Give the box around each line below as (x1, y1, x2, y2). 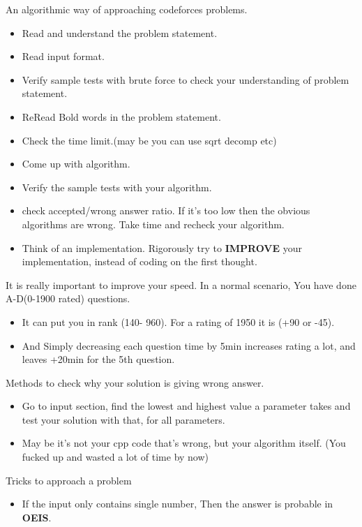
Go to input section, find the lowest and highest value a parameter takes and (22, 399, 351, 413)
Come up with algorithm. (22, 156, 130, 171)
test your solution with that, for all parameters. (22, 412, 225, 426)
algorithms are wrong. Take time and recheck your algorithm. (22, 216, 285, 231)
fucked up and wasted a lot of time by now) (22, 450, 209, 464)
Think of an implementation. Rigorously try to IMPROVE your (22, 240, 303, 255)
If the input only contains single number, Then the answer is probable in (22, 496, 333, 511)
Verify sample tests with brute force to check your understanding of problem (22, 72, 349, 87)
